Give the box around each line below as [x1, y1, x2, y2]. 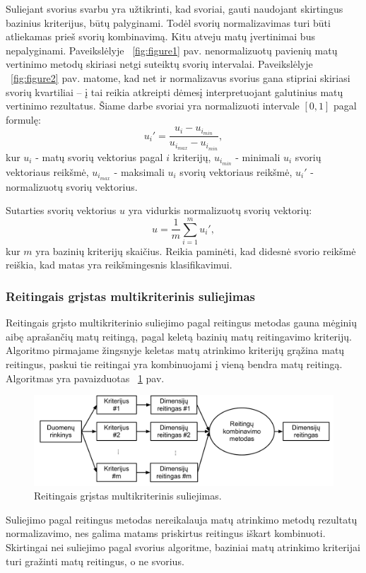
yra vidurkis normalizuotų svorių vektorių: [128, 203, 312, 218]
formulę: [6, 112, 41, 126]
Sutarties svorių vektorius [6, 203, 117, 218]
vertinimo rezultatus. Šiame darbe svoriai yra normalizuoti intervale [6, 98, 300, 113]
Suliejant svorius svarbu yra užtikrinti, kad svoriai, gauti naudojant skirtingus [6, 1, 343, 16]
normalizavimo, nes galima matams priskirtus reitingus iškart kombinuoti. [6, 526, 326, 540]
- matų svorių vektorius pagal [35, 149, 163, 164]
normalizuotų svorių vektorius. [6, 179, 138, 194]
